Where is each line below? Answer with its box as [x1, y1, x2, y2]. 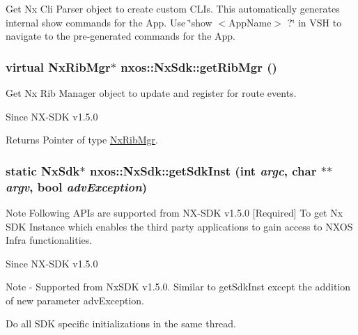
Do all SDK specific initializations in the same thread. [6, 316, 236, 331]
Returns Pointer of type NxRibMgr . [6, 132, 159, 147]
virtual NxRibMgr [6, 58, 111, 75]
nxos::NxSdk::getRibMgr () [120, 58, 277, 75]
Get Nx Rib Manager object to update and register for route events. [6, 86, 297, 100]
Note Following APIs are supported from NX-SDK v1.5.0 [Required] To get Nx [6, 205, 343, 219]
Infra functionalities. [6, 233, 93, 247]
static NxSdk [6, 162, 80, 179]
